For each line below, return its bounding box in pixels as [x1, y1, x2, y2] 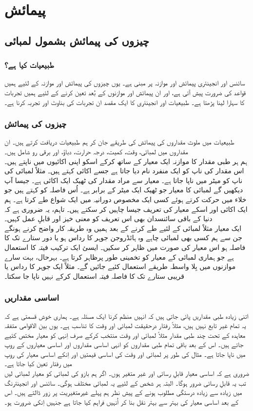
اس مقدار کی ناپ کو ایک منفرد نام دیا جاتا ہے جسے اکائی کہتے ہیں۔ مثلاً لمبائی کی [4, 165, 244, 176]
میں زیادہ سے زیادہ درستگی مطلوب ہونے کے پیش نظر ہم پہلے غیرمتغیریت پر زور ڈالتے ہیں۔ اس [4, 387, 242, 397]
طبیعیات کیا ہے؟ [4, 59, 54, 71]
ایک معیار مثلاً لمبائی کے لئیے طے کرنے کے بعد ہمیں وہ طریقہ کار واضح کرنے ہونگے [4, 223, 242, 233]
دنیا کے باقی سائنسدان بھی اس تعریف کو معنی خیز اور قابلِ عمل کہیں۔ [4, 213, 213, 224]
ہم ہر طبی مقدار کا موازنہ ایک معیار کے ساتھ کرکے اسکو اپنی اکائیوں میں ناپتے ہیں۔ [4, 156, 247, 166]
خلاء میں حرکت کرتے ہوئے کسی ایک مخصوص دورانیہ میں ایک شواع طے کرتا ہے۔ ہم [4, 194, 247, 204]
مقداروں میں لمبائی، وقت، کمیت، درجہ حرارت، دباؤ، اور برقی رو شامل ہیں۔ [4, 146, 188, 156]
